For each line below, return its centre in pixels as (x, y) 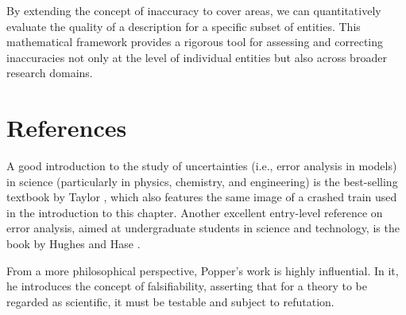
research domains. (50, 73)
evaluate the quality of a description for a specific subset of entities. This (184, 26)
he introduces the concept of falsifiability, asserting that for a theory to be (187, 286)
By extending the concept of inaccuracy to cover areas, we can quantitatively (194, 10)
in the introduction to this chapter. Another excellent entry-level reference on (195, 212)
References (67, 128)
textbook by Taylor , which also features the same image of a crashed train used (202, 197)
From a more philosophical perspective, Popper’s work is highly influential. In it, (203, 270)
